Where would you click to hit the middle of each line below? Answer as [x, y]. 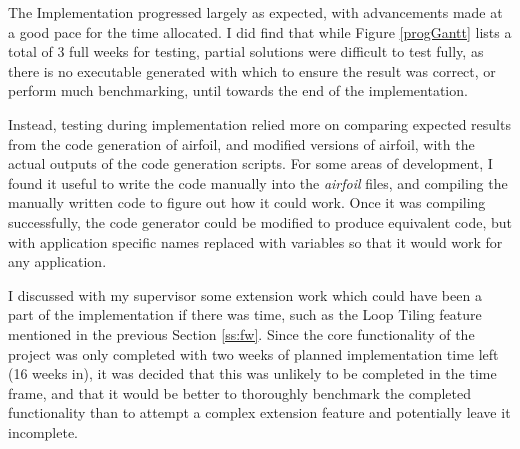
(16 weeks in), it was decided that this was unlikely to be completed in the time [252, 373]
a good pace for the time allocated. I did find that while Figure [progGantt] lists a [260, 31]
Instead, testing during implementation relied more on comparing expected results [259, 123]
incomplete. [43, 431]
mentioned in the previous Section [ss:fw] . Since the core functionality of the [241, 333]
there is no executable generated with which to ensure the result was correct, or [252, 70]
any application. [57, 261]
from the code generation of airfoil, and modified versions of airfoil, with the [241, 143]
